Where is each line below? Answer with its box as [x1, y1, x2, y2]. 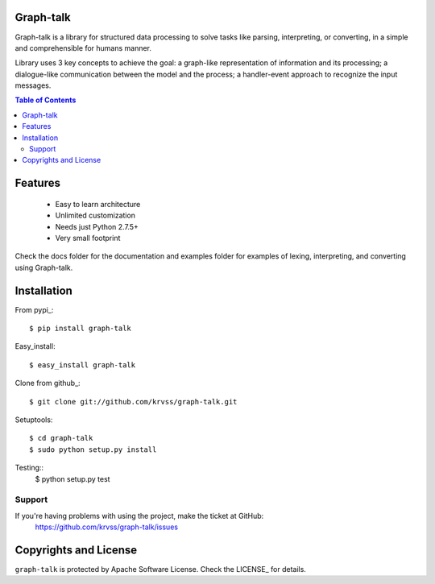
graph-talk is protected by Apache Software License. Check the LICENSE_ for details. [14, 565, 306, 574]
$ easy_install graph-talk [29, 360, 136, 370]
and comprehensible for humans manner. [14, 43, 152, 52]
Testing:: [14, 463, 44, 473]
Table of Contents [14, 95, 77, 105]
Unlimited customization [55, 210, 136, 221]
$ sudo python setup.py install [29, 445, 157, 454]
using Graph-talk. [14, 263, 73, 272]
